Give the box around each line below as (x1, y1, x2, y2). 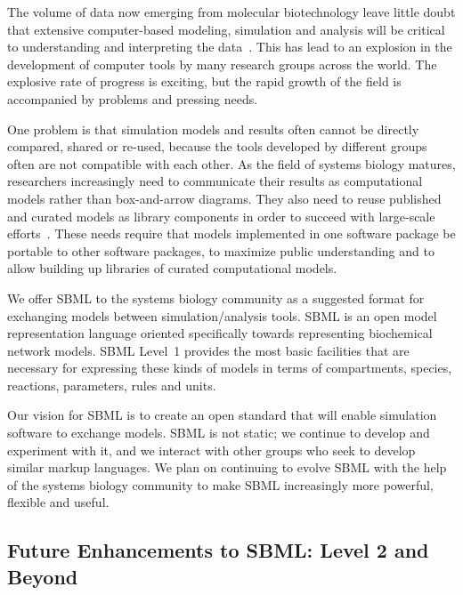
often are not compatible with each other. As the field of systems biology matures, (7, 154, 456, 173)
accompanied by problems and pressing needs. (7, 89, 258, 108)
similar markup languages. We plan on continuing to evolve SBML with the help (7, 458, 447, 477)
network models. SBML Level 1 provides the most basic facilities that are (7, 341, 410, 359)
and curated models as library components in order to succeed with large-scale (7, 206, 435, 225)
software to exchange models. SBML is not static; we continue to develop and (7, 423, 430, 442)
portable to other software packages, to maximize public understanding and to (7, 241, 435, 260)
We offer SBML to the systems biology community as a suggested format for (7, 288, 425, 307)
